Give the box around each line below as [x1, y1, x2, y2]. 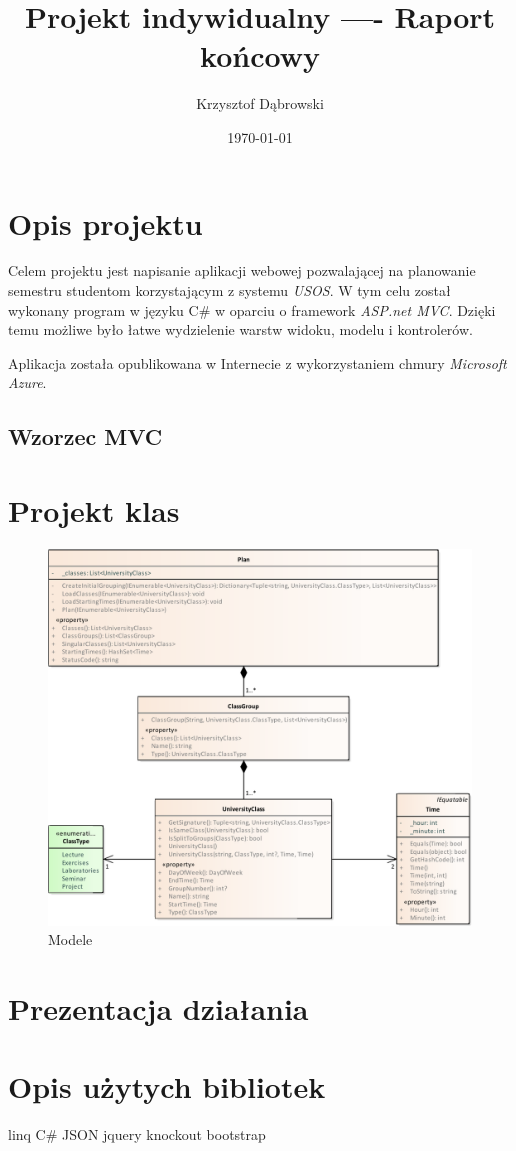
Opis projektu [8, 202, 203, 243]
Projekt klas [8, 489, 180, 530]
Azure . [8, 372, 47, 393]
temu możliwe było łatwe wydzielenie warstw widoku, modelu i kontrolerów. [8, 319, 473, 340]
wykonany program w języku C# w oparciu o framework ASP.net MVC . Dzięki [8, 299, 496, 320]
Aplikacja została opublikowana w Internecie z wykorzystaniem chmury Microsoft [8, 352, 507, 373]
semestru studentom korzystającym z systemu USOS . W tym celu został [8, 280, 451, 301]
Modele [48, 929, 93, 950]
